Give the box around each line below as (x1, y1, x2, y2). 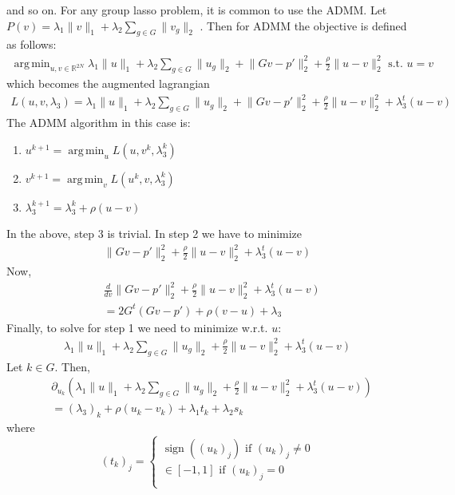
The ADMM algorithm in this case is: (6, 114, 191, 131)
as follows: (6, 36, 57, 53)
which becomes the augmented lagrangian (6, 75, 210, 92)
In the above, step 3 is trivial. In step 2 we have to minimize (6, 225, 303, 242)
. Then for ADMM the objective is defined (200, 17, 407, 34)
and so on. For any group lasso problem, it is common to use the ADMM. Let (6, 2, 387, 18)
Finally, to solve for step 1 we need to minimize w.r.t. (6, 319, 268, 335)
